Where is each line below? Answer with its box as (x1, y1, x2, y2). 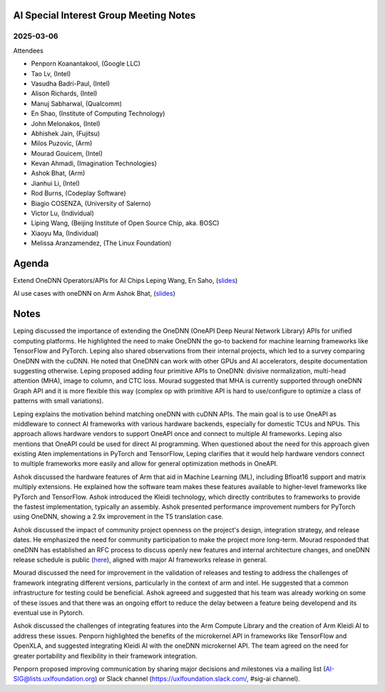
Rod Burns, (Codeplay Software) (31, 189, 126, 197)
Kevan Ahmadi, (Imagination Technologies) (31, 159, 157, 167)
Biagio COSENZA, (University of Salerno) (31, 199, 151, 207)
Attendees (13, 46, 44, 55)
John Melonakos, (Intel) (31, 119, 101, 128)
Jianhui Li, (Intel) (31, 179, 80, 187)
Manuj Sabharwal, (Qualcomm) (31, 99, 123, 108)
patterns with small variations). (13, 396, 104, 406)
